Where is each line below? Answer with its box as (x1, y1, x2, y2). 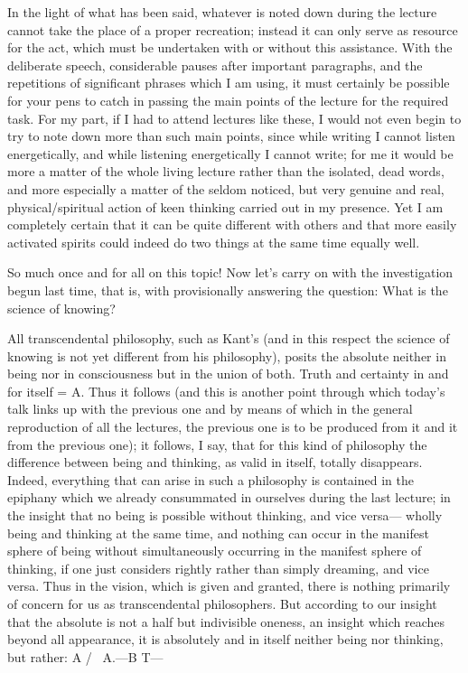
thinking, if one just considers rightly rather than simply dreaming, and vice (7, 558, 429, 577)
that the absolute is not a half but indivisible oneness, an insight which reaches (7, 612, 445, 631)
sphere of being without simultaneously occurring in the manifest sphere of (7, 541, 422, 560)
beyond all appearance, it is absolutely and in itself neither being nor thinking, (7, 630, 444, 649)
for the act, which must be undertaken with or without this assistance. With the (7, 38, 453, 57)
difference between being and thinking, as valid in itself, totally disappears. (7, 453, 423, 472)
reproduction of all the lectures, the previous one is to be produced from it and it (7, 417, 458, 436)
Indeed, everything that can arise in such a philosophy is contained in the (7, 470, 414, 489)
